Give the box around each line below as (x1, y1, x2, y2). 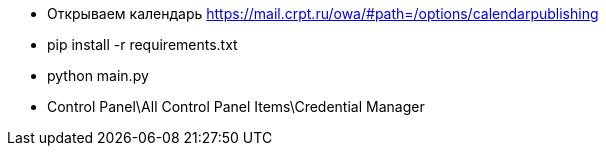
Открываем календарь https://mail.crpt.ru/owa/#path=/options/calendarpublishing (47, 5, 599, 22)
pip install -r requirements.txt (47, 36, 238, 53)
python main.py (47, 67, 149, 84)
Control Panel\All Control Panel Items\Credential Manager (47, 98, 425, 115)
